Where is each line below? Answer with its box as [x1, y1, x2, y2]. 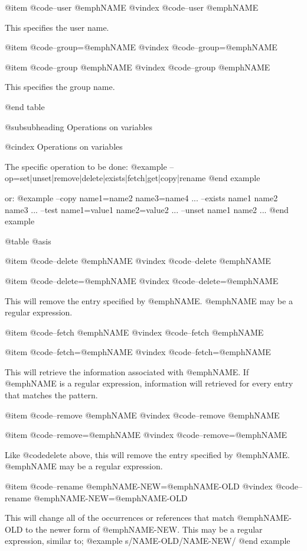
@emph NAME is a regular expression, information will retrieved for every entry [5, 377, 293, 389]
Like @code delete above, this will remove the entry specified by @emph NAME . [5, 448, 290, 460]
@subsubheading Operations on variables [5, 120, 153, 133]
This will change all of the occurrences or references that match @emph [5, 511, 263, 524]
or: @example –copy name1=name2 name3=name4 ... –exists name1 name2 [5, 191, 278, 204]
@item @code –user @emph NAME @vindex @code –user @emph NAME [5, 1, 259, 13]
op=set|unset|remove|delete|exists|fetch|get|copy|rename [5, 172, 206, 184]
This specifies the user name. [5, 21, 109, 33]
